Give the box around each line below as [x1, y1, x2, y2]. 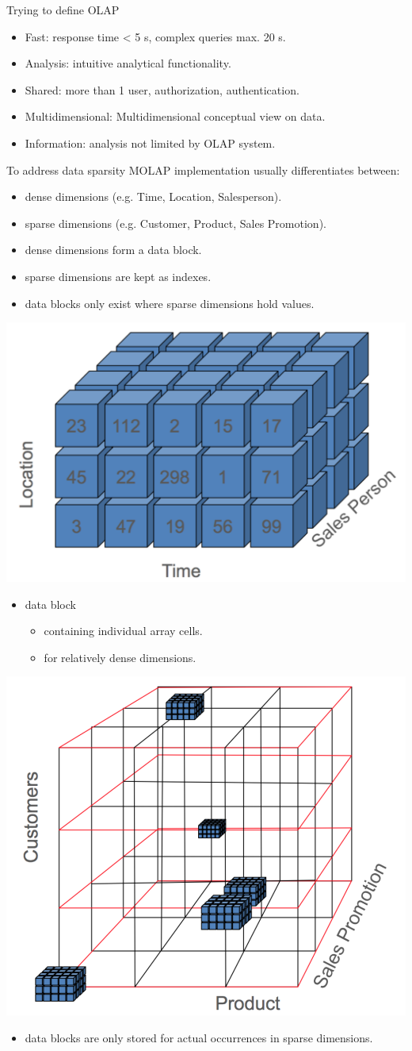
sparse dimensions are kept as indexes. [25, 268, 212, 284]
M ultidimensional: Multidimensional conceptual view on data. [25, 108, 326, 125]
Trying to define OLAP [6, 2, 120, 17]
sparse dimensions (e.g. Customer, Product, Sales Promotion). [25, 214, 326, 231]
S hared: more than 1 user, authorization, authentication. [25, 81, 299, 98]
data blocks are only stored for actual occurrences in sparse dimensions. [25, 1030, 373, 1046]
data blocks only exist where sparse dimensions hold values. [25, 295, 315, 311]
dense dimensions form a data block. [25, 241, 202, 258]
